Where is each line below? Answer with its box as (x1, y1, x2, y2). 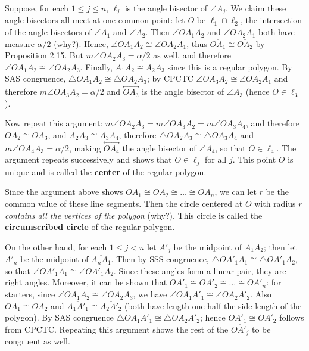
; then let (264, 240, 298, 253)
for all (205, 153, 227, 166)
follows (279, 311, 304, 324)
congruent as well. (5, 335, 70, 347)
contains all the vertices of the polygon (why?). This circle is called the (5, 209, 263, 221)
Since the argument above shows (5, 185, 123, 198)
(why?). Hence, (54, 37, 108, 49)
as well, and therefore (153, 49, 232, 61)
